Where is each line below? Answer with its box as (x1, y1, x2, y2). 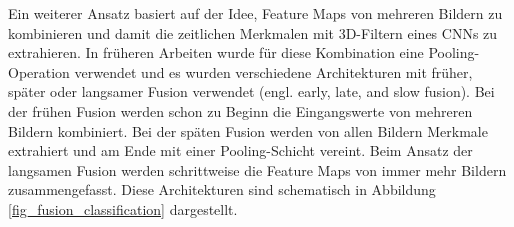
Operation (8, 61, 70, 82)
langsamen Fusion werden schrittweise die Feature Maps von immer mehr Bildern (8, 159, 507, 180)
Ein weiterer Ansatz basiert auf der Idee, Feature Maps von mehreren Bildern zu (8, 3, 503, 23)
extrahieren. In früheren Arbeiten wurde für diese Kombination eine (8, 42, 424, 63)
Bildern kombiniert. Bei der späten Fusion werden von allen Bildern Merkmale (8, 120, 488, 141)
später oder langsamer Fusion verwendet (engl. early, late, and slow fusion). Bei (8, 81, 495, 102)
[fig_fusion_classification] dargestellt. (8, 198, 238, 219)
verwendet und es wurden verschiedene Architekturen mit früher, (74, 61, 473, 82)
